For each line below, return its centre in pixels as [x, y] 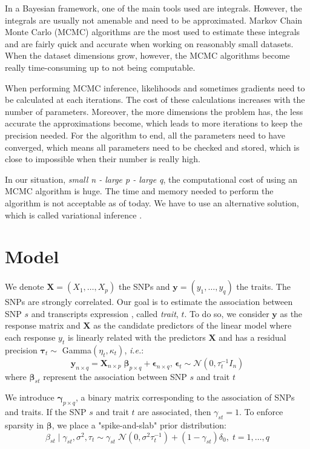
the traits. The [263, 287]
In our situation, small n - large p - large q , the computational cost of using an [151, 179]
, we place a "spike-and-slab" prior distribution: [139, 424]
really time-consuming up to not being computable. [100, 67]
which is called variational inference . [74, 215]
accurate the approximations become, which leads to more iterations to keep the [154, 123]
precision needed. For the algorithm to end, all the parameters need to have [145, 135]
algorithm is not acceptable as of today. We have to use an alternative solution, [152, 202]
